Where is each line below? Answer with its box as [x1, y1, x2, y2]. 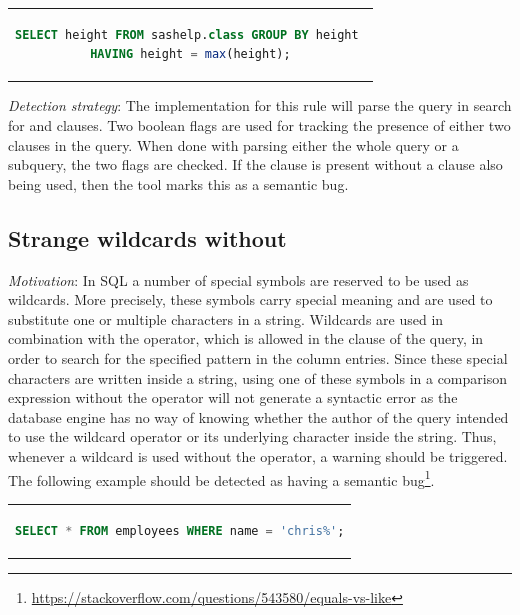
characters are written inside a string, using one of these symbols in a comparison [8, 367, 507, 388]
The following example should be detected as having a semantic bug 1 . [8, 466, 435, 490]
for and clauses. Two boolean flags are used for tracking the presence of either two [8, 115, 511, 136]
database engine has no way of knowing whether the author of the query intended [8, 406, 509, 427]
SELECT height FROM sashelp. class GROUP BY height [15, 27, 359, 42]
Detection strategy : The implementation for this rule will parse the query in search [8, 95, 512, 116]
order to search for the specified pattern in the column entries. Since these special [8, 347, 508, 368]
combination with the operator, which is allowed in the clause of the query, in [8, 328, 484, 349]
